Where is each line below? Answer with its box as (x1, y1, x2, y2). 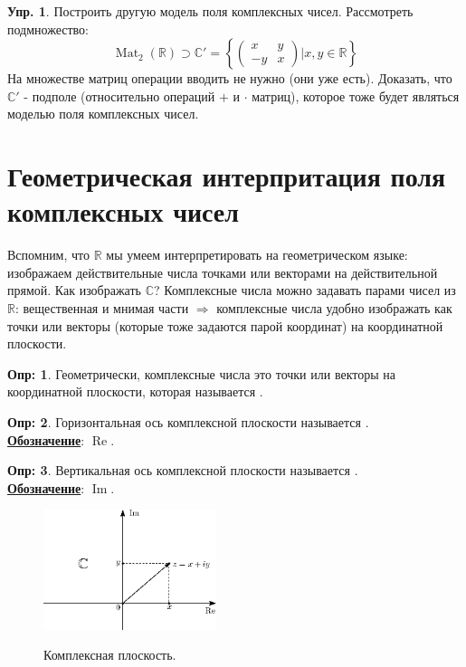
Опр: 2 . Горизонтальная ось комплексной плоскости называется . (7, 413, 369, 432)
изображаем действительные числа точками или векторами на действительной (7, 262, 438, 281)
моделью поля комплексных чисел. (7, 104, 199, 123)
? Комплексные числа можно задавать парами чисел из (153, 281, 456, 300)
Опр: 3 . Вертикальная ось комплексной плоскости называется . (7, 461, 358, 480)
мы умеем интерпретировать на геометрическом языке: (106, 245, 408, 264)
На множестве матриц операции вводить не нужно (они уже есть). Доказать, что (7, 69, 452, 88)
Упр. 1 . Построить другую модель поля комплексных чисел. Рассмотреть (7, 2, 414, 20)
